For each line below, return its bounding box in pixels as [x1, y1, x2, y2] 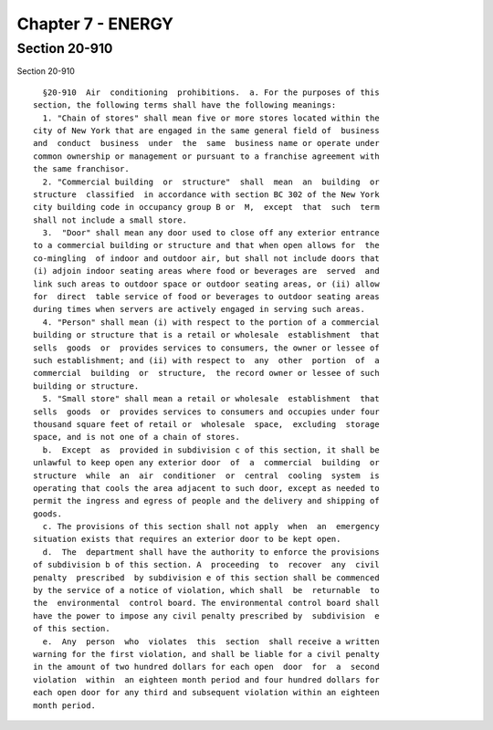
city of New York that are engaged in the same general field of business [33, 125, 380, 136]
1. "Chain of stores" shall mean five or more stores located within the [42, 112, 380, 123]
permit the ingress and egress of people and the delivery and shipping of [33, 495, 380, 506]
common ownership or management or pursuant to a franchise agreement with [33, 151, 380, 162]
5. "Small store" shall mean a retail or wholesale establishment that [42, 393, 380, 404]
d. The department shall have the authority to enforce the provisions [42, 547, 380, 557]
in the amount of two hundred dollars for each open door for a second [33, 662, 380, 673]
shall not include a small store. [33, 214, 187, 225]
